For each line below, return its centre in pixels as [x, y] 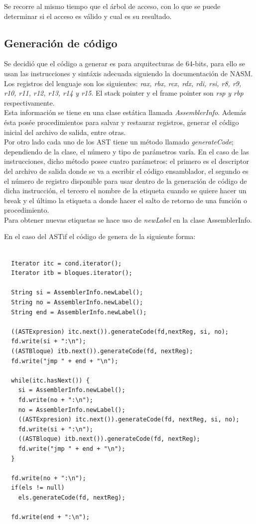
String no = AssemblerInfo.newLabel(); [77, 303]
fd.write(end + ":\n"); [50, 517]
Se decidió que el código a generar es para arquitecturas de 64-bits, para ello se [125, 64]
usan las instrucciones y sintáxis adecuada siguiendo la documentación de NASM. [128, 73]
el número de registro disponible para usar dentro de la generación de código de [126, 181]
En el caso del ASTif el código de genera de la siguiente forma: [100, 236]
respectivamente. [29, 102]
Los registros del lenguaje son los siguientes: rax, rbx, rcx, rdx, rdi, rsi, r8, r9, [123, 83]
